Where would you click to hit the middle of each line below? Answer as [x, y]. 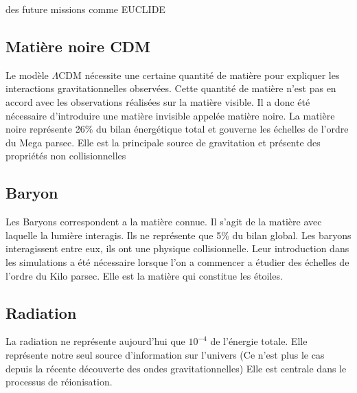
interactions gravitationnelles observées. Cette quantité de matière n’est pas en [171, 88]
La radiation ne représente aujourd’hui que [95, 341]
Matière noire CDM [78, 46]
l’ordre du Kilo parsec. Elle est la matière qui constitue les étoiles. [144, 275]
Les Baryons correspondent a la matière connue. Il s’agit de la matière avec [164, 222]
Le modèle [27, 75]
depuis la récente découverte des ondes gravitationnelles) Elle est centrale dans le [176, 368]
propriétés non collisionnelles [66, 156]
